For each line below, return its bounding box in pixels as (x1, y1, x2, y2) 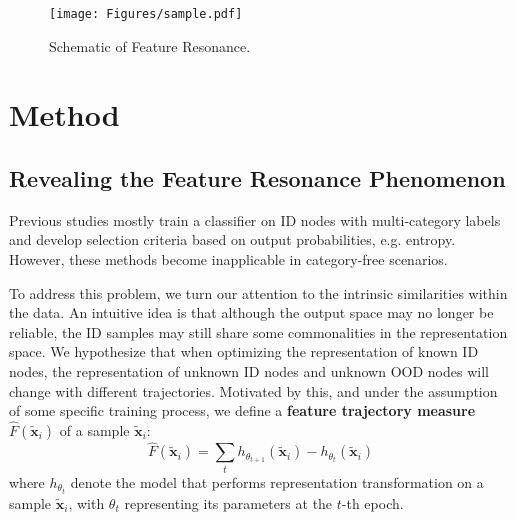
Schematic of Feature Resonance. (49, 35, 251, 56)
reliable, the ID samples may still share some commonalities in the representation (9, 321, 508, 342)
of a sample (59, 419, 130, 440)
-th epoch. (341, 492, 404, 513)
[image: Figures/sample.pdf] (49, 7, 243, 21)
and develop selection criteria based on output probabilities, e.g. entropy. (9, 229, 456, 250)
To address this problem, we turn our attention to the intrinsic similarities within (9, 282, 508, 303)
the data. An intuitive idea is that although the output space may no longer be (9, 302, 494, 323)
